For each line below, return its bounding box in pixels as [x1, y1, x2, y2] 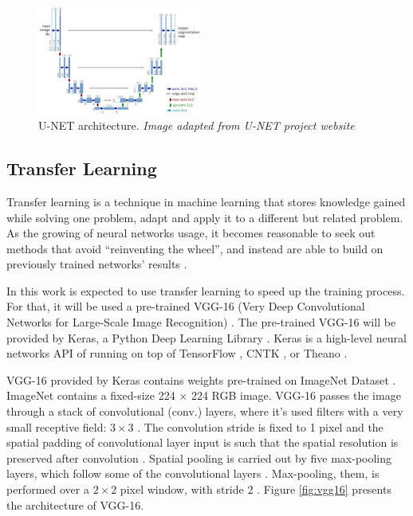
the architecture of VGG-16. [6, 496, 144, 513]
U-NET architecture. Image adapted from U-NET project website [38, 117, 355, 134]
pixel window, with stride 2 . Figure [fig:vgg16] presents [120, 481, 391, 498]
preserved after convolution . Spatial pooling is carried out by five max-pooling [6, 449, 392, 466]
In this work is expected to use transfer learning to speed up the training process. [6, 282, 405, 299]
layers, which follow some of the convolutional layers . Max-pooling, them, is [6, 465, 380, 482]
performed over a [6, 481, 89, 498]
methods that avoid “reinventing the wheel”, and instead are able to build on [6, 240, 383, 256]
